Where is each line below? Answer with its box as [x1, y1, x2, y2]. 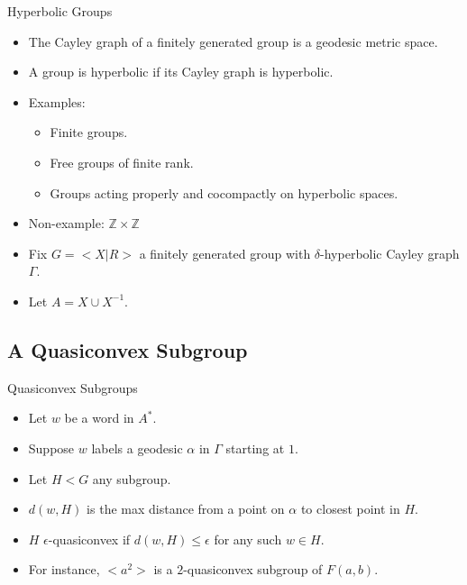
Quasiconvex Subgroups [7, 378, 138, 397]
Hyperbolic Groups [7, 2, 113, 20]
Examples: [28, 92, 86, 111]
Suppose [28, 438, 75, 457]
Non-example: [28, 214, 105, 233]
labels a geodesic [91, 438, 183, 457]
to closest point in [300, 499, 400, 518]
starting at [225, 438, 285, 457]
